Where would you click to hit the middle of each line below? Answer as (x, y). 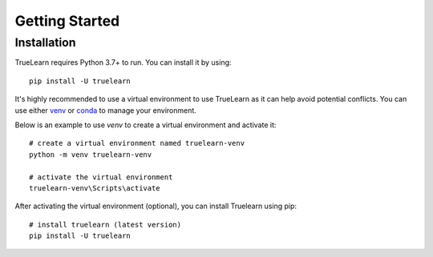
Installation (45, 42)
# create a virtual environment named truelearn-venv (137, 143)
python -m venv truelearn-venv (91, 155)
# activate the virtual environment (101, 177)
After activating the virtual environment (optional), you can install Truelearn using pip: (156, 206)
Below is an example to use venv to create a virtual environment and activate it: (146, 125)
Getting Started (67, 21)
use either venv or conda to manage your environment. (105, 110)
